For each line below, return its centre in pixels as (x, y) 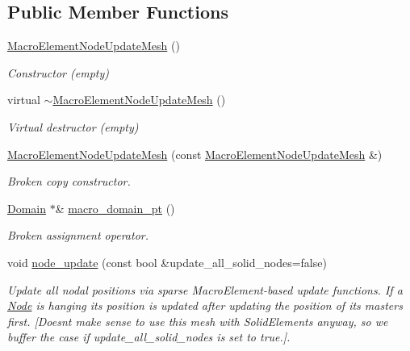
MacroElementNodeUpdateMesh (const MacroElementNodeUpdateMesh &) (195, 154)
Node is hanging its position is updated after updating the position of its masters (205, 305)
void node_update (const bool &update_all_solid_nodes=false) (167, 262)
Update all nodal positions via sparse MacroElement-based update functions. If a (205, 289)
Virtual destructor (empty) (73, 126)
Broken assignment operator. (78, 235)
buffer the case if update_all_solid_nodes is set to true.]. (149, 337)
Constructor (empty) (58, 72)
